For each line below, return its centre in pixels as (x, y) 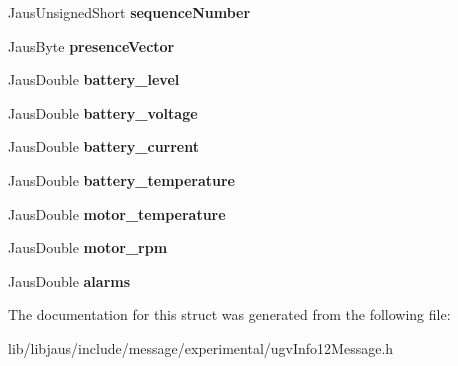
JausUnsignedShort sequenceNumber (129, 12)
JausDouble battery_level (94, 79)
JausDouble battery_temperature (121, 179)
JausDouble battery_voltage (103, 112)
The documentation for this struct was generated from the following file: (229, 314)
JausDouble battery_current (104, 146)
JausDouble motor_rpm (88, 247)
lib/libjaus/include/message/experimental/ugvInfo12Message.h (201, 347)
